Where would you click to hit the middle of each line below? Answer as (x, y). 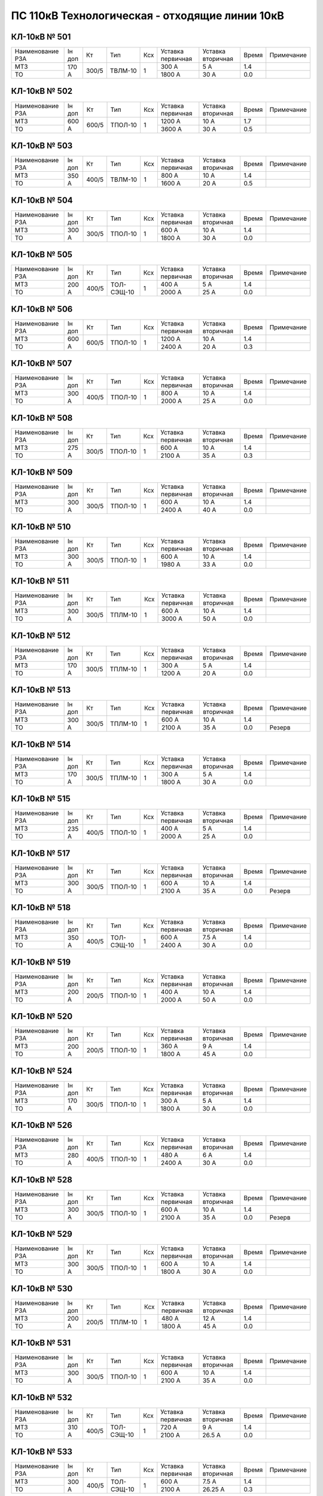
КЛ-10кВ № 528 (42, 1180)
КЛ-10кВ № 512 (41, 635)
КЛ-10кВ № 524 (42, 1071)
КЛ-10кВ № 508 (42, 418)
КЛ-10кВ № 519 (41, 962)
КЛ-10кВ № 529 (42, 1234)
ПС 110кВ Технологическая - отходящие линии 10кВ (147, 16)
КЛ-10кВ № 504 (42, 200)
